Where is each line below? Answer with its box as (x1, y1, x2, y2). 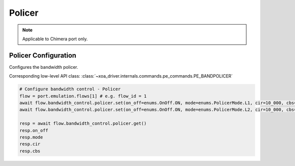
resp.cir (19, 141, 41, 147)
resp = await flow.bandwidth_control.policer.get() (19, 121, 147, 126)
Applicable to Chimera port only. (22, 36, 88, 42)
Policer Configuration (9, 51, 76, 59)
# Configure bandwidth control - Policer (19, 86, 121, 92)
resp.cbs (19, 148, 41, 154)
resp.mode (19, 134, 43, 140)
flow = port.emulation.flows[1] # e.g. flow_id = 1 (19, 93, 147, 99)
